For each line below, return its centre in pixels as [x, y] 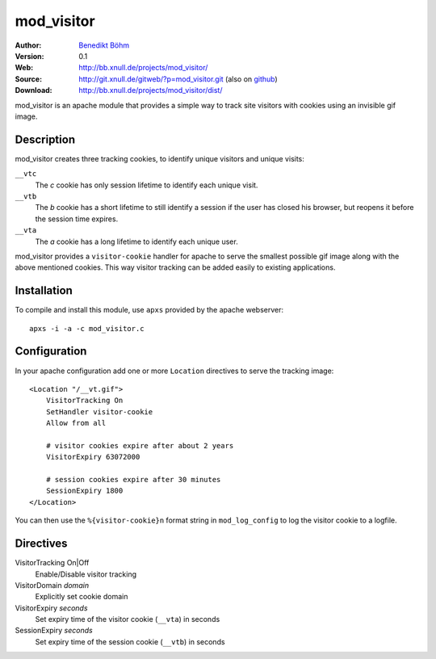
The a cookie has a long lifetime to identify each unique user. [136, 241]
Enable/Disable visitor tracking [86, 574]
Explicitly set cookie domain [82, 597]
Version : [29, 56]
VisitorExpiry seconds [51, 608]
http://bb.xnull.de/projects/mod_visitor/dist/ [151, 90]
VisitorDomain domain [52, 585]
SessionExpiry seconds [54, 631]
